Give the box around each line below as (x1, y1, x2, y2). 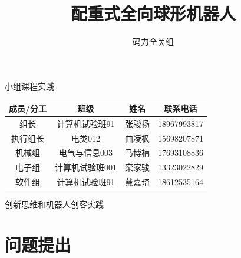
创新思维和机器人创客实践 (5, 198, 104, 210)
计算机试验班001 (55, 161, 117, 173)
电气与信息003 (59, 146, 113, 159)
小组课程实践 (5, 79, 54, 92)
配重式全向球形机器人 (70, 1, 236, 25)
